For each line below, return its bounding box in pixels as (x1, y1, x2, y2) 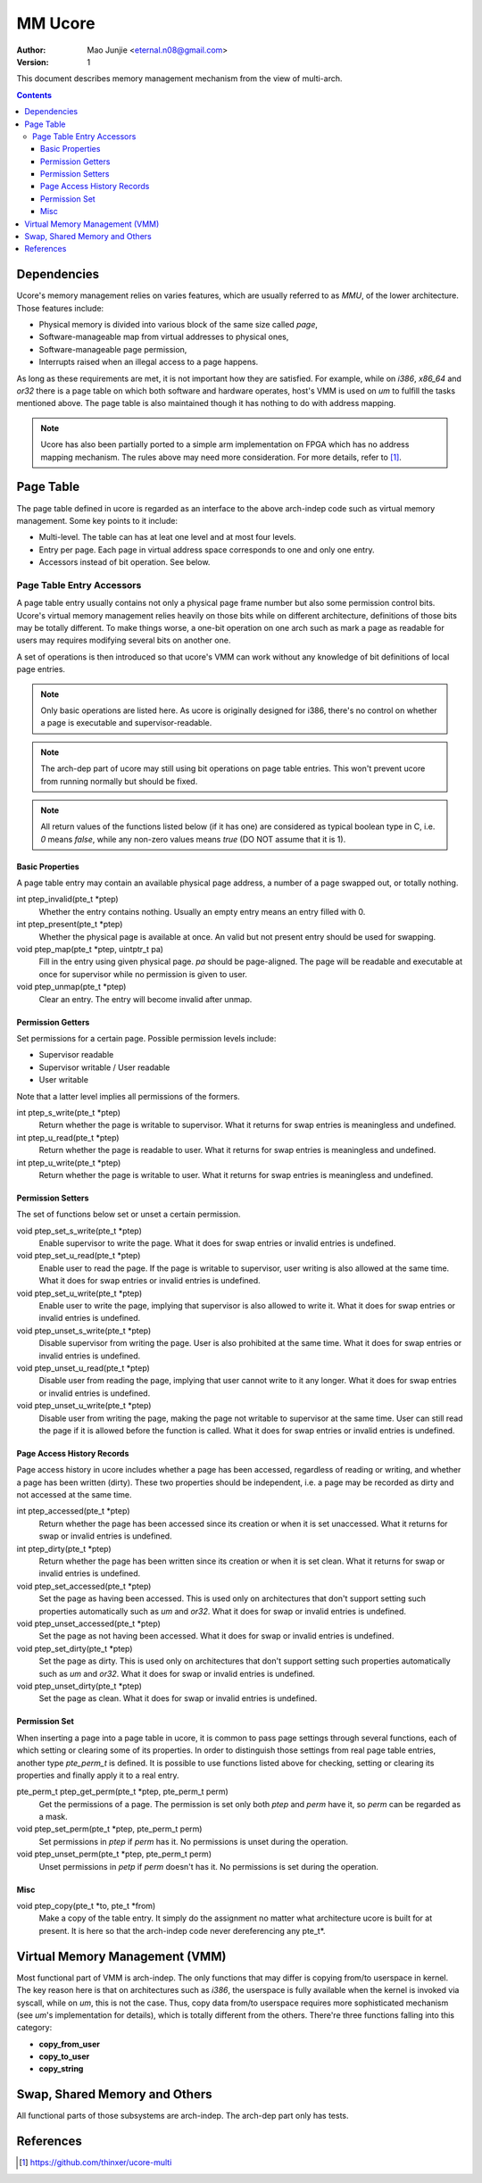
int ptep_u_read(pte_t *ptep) (16, 1132, 120, 1142)
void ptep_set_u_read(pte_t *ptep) (16, 1250, 141, 1261)
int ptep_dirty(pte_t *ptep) (16, 1543, 112, 1554)
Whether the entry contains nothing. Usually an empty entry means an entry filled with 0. (38, 906, 366, 917)
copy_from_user (38, 2038, 100, 2049)
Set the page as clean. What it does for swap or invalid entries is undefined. (38, 1693, 318, 1704)
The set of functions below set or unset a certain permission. (16, 1209, 241, 1220)
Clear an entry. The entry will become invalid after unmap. (38, 993, 253, 1004)
